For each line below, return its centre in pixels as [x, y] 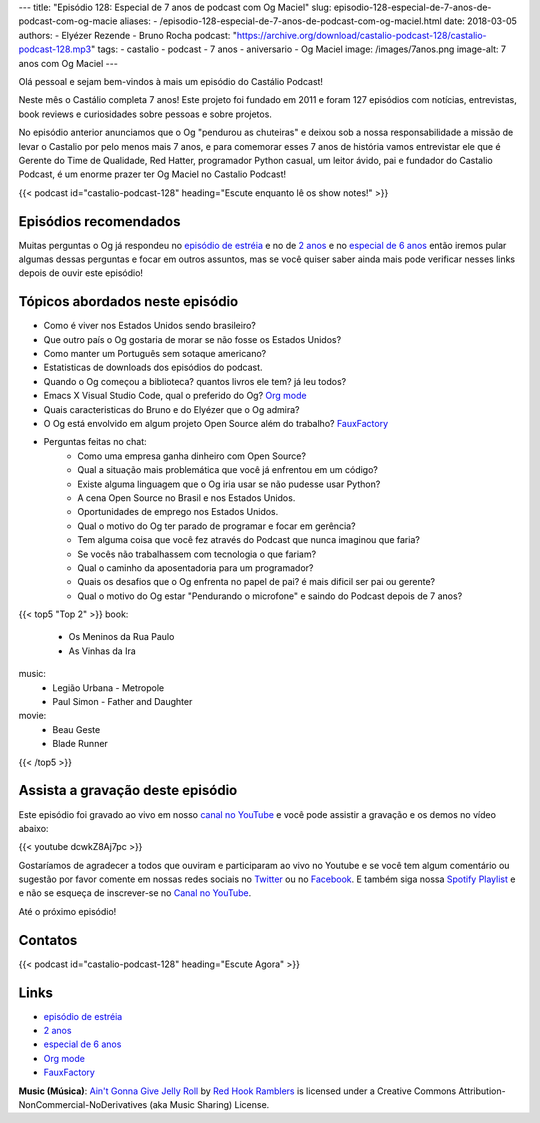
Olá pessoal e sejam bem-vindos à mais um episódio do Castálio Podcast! [171, 81]
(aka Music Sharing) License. [209, 1105]
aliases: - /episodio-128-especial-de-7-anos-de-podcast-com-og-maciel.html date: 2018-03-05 [318, 21]
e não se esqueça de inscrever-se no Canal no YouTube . [135, 893]
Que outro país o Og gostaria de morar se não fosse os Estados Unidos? [192, 339]
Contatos [48, 940]
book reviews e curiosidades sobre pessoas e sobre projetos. [145, 114]
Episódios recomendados [99, 221]
